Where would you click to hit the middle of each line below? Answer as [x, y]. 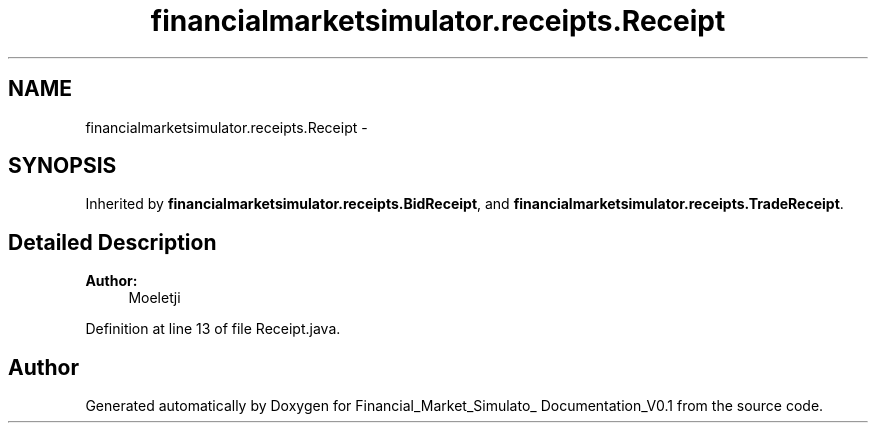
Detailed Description [112, 242]
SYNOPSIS [62, 166]
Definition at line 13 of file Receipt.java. [213, 329]
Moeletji [154, 298]
